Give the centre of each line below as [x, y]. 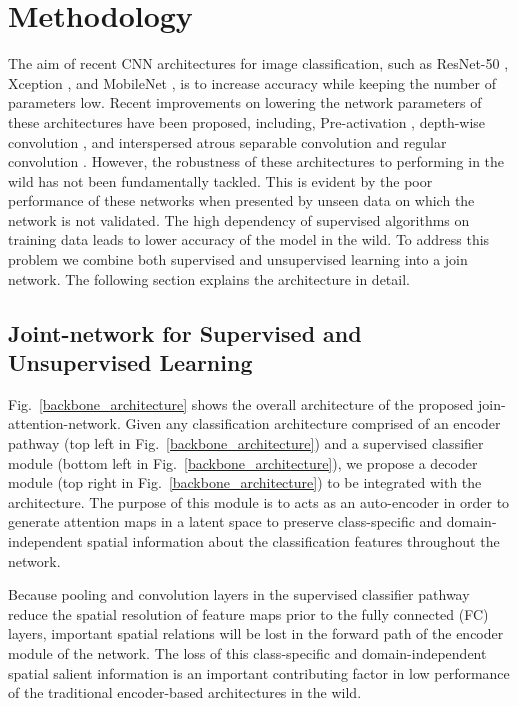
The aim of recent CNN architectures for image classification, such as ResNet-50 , [258, 63]
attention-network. [64, 423]
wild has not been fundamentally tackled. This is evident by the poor [220, 180]
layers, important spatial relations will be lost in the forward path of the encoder [256, 633]
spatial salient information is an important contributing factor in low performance [259, 672]
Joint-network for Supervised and [185, 332]
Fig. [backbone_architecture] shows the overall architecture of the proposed [241, 403]
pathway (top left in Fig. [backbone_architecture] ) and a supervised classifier [246, 443]
